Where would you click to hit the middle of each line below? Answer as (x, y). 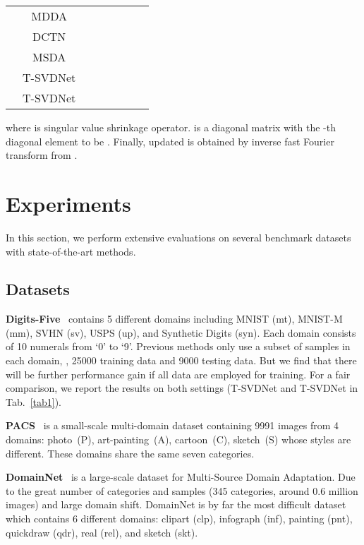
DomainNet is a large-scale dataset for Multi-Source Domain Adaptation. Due (181, 477)
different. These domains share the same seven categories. (130, 453)
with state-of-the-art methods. (71, 251)
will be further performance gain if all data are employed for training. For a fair (178, 374)
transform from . (42, 155)
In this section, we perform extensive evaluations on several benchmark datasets (178, 237)
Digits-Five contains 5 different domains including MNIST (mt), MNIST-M (174, 319)
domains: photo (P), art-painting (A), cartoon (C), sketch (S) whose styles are (178, 439)
